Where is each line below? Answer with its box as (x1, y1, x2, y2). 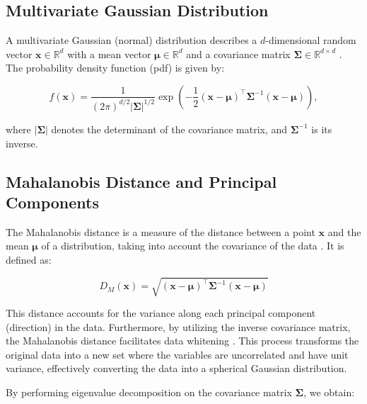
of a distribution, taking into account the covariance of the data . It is (41, 238, 344, 253)
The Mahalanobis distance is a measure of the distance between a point (6, 224, 315, 239)
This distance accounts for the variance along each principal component (6, 305, 316, 320)
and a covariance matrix (186, 46, 291, 61)
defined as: (6, 252, 52, 266)
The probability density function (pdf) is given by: (6, 60, 225, 75)
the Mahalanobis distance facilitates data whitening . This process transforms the (6, 333, 359, 348)
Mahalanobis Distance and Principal (6, 170, 277, 192)
